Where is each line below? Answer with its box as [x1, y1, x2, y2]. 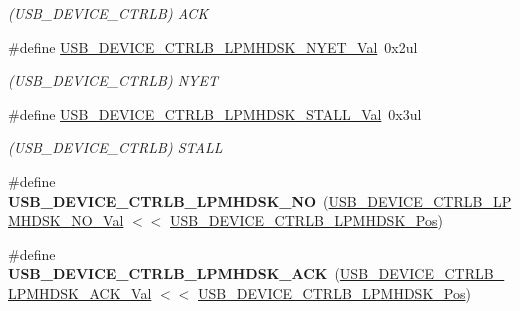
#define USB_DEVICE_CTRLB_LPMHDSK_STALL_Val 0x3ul [8, 103, 422, 124]
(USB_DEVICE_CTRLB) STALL [8, 137, 223, 158]
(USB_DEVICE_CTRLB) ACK [8, 3, 209, 23]
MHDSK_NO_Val [8, 210, 124, 231]
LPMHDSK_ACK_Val [8, 282, 152, 303]
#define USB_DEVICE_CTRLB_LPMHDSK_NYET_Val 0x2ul [8, 36, 418, 57]
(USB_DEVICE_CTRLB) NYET [8, 70, 218, 91]
